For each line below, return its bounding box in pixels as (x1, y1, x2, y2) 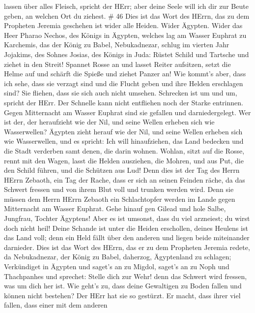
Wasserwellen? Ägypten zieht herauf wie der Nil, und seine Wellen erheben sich (4, 126, 243, 136)
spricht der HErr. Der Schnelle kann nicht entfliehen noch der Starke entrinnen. (4, 97, 243, 107)
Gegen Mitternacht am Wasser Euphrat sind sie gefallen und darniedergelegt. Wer (4, 107, 251, 117)
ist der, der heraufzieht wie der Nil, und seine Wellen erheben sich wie (4, 117, 215, 127)
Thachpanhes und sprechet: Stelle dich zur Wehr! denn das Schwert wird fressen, (4, 271, 247, 281)
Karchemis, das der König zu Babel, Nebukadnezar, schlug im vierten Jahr (4, 39, 229, 50)
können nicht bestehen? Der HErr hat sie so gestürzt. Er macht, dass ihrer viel (4, 290, 241, 300)
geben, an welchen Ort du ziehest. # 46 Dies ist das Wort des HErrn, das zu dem (4, 10, 250, 21)
